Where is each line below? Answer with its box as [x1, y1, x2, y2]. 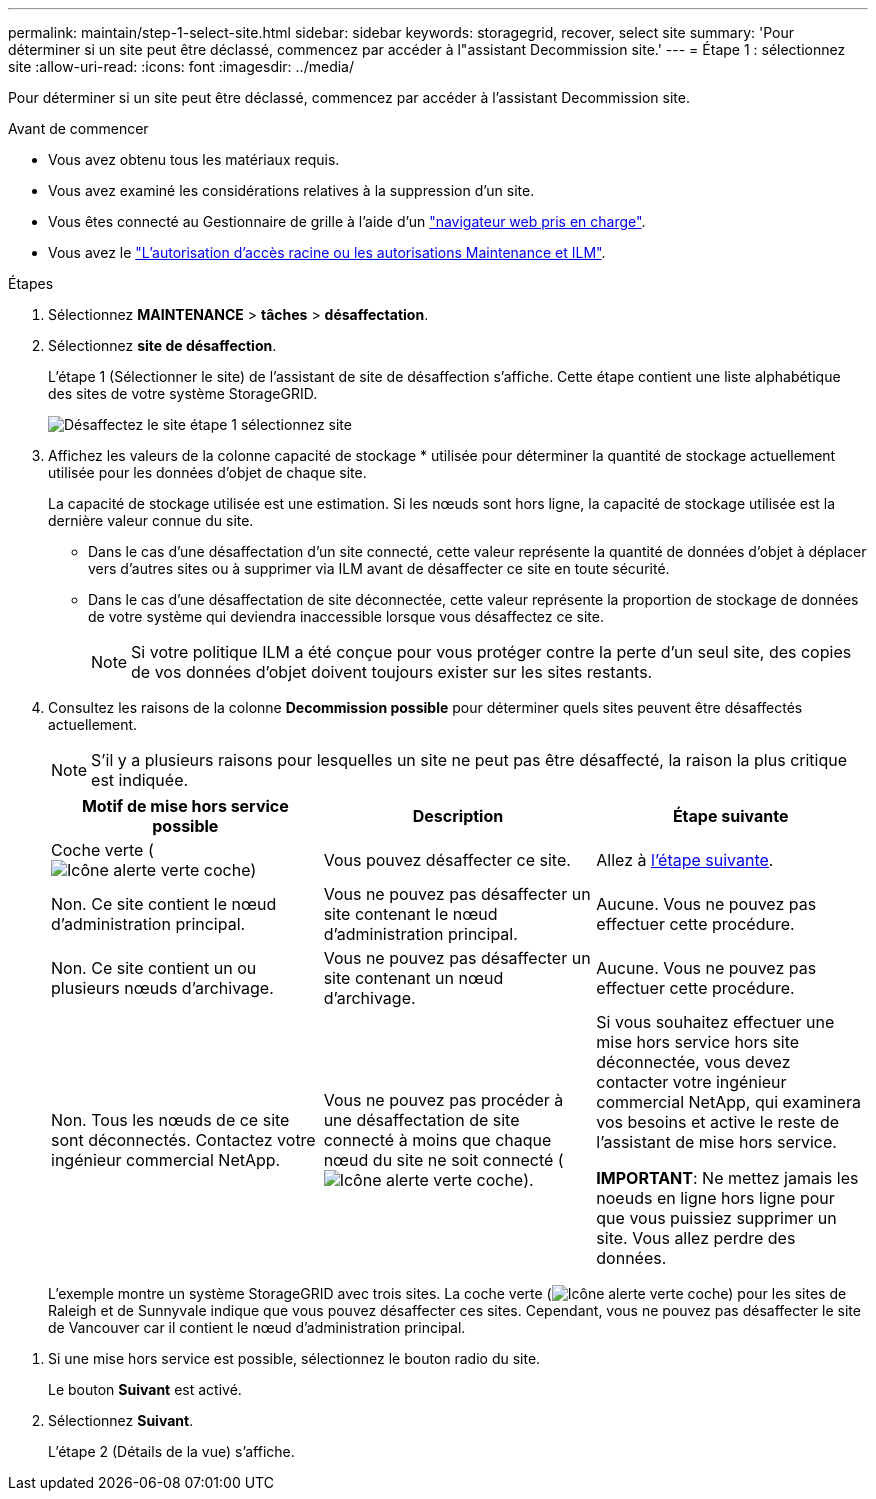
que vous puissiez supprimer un [596, 1208, 837, 1228]
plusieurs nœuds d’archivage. [51, 978, 274, 998]
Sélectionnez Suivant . [48, 1412, 194, 1429]
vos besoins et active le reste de [596, 1112, 840, 1132]
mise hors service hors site [596, 1032, 800, 1052]
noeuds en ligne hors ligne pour [596, 1188, 835, 1208]
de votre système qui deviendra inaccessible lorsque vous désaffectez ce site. [88, 608, 605, 625]
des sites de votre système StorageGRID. [48, 385, 318, 402]
